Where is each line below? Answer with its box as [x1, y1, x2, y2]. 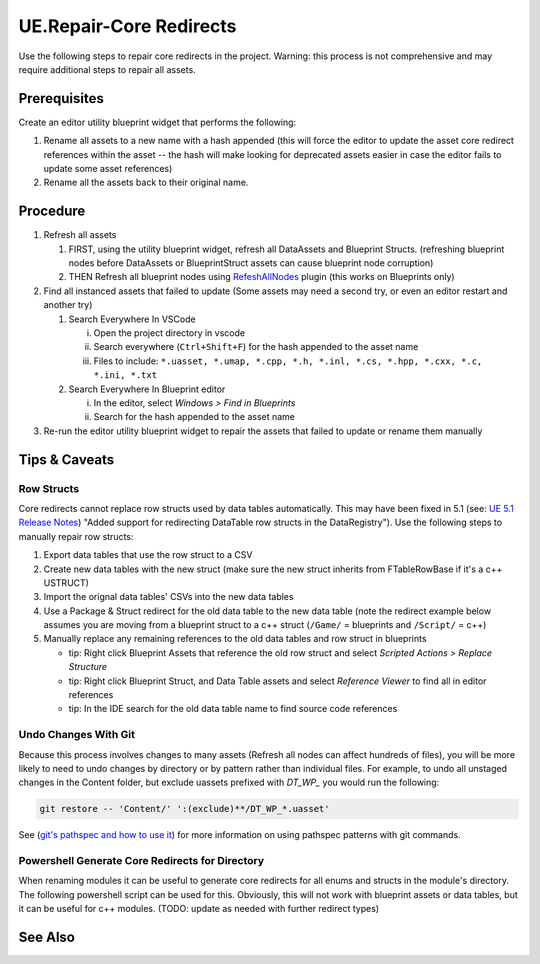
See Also [18, 929, 75, 946]
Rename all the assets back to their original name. [43, 176, 249, 189]
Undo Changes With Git [18, 728, 135, 742]
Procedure [18, 203, 86, 220]
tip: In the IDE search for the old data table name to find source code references [68, 703, 398, 715]
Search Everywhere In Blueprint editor [68, 383, 226, 395]
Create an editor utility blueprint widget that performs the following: [18, 116, 297, 128]
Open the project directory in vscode [93, 327, 245, 339]
